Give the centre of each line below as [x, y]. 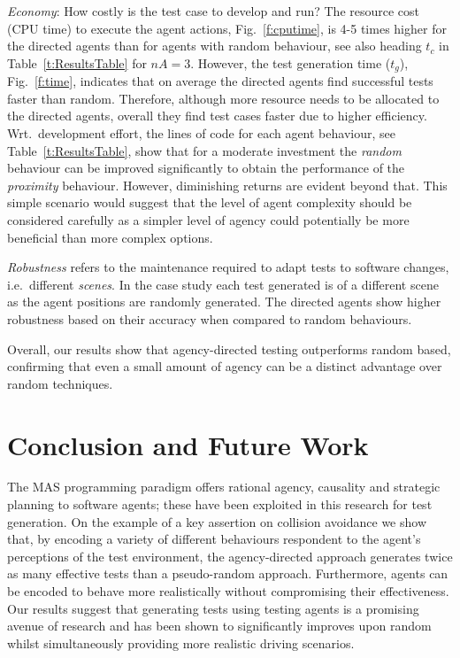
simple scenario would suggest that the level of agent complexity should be [210, 202]
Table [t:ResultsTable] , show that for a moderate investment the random [204, 150]
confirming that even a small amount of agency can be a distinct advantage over [225, 366]
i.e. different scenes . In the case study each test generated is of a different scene [223, 284]
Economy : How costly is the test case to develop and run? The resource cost [214, 11]
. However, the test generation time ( [291, 62]
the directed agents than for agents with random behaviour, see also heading [215, 46]
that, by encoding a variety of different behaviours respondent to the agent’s [214, 539]
